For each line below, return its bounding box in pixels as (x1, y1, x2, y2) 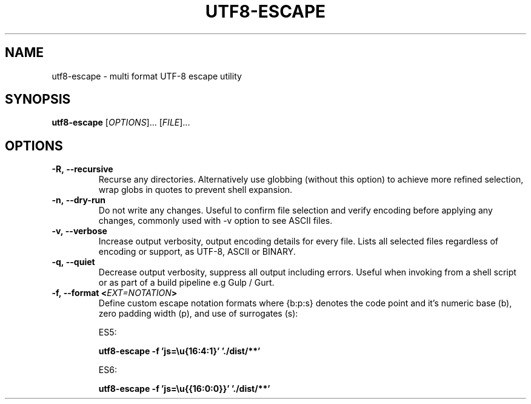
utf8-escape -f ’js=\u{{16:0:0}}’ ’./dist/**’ (98, 383, 270, 394)
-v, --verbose (52, 226, 107, 237)
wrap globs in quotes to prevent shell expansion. (98, 184, 293, 195)
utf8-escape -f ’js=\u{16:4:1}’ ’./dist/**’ (98, 346, 261, 357)
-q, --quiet (52, 257, 95, 268)
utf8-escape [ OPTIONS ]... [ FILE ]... (52, 117, 190, 128)
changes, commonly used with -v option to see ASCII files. (98, 215, 333, 226)
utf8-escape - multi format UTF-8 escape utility (52, 70, 242, 81)
